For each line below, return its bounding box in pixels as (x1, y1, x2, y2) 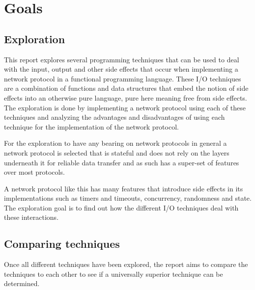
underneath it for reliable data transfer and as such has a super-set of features (4, 157, 239, 167)
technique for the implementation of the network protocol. (4, 121, 179, 132)
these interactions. (4, 212, 59, 222)
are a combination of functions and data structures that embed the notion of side (4, 83, 249, 93)
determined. (4, 278, 40, 289)
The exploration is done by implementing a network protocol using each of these (4, 102, 246, 112)
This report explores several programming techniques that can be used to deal (4, 54, 239, 64)
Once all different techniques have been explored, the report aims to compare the (4, 259, 248, 269)
